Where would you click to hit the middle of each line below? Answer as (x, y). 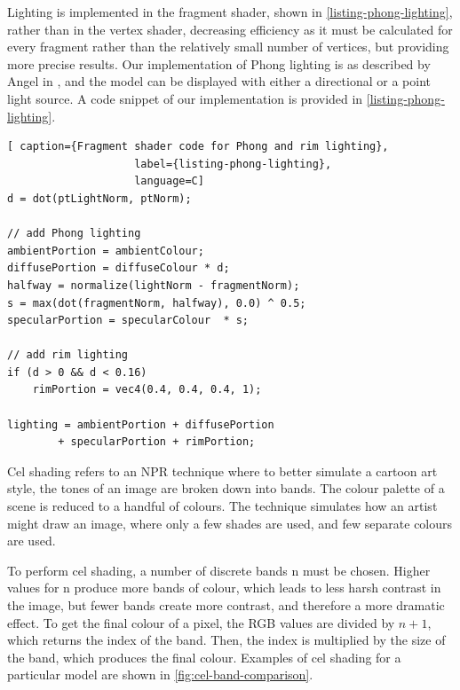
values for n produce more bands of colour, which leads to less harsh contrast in (224, 588)
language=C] (169, 181)
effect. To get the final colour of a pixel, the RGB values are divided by (201, 622)
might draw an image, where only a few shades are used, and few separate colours (230, 523)
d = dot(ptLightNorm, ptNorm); (99, 198)
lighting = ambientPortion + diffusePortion (141, 424)
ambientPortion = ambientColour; (106, 251)
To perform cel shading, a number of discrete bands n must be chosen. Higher (219, 570)
